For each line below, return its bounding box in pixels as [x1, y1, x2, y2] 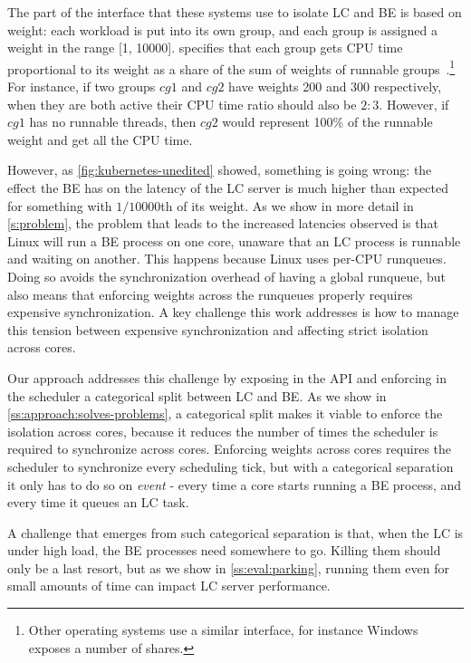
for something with [7, 196, 112, 215]
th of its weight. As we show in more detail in [160, 196, 414, 215]
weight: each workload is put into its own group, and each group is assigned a [7, 20, 437, 39]
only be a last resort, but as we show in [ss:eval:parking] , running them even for [7, 558, 449, 577]
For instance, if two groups [7, 77, 156, 96]
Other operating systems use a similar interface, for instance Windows [28, 620, 418, 639]
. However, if [379, 94, 449, 113]
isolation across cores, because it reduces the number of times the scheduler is [7, 421, 438, 440]
